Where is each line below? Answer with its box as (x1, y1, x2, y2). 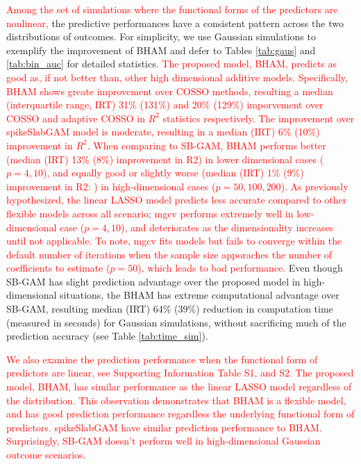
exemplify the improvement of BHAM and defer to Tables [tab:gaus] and (6, 42, 316, 57)
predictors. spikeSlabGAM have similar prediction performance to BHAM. (6, 420, 322, 434)
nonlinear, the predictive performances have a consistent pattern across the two (6, 15, 344, 30)
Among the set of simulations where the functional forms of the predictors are (6, 2, 338, 16)
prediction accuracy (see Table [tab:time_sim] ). (6, 329, 208, 343)
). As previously (280, 179, 349, 193)
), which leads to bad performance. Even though (137, 260, 343, 275)
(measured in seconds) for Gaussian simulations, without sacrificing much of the (6, 315, 346, 329)
